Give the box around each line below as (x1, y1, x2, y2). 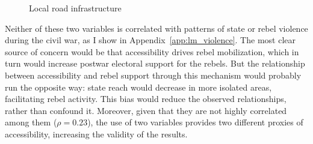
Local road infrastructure (29, 2, 122, 14)
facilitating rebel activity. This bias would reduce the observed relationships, (5, 92, 287, 105)
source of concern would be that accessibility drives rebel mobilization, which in (5, 45, 299, 58)
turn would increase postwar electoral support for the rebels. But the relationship (5, 57, 305, 70)
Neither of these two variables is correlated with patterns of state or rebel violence (5, 22, 308, 34)
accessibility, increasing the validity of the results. (5, 127, 188, 140)
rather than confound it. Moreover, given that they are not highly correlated (5, 104, 287, 116)
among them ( (5, 116, 57, 128)
